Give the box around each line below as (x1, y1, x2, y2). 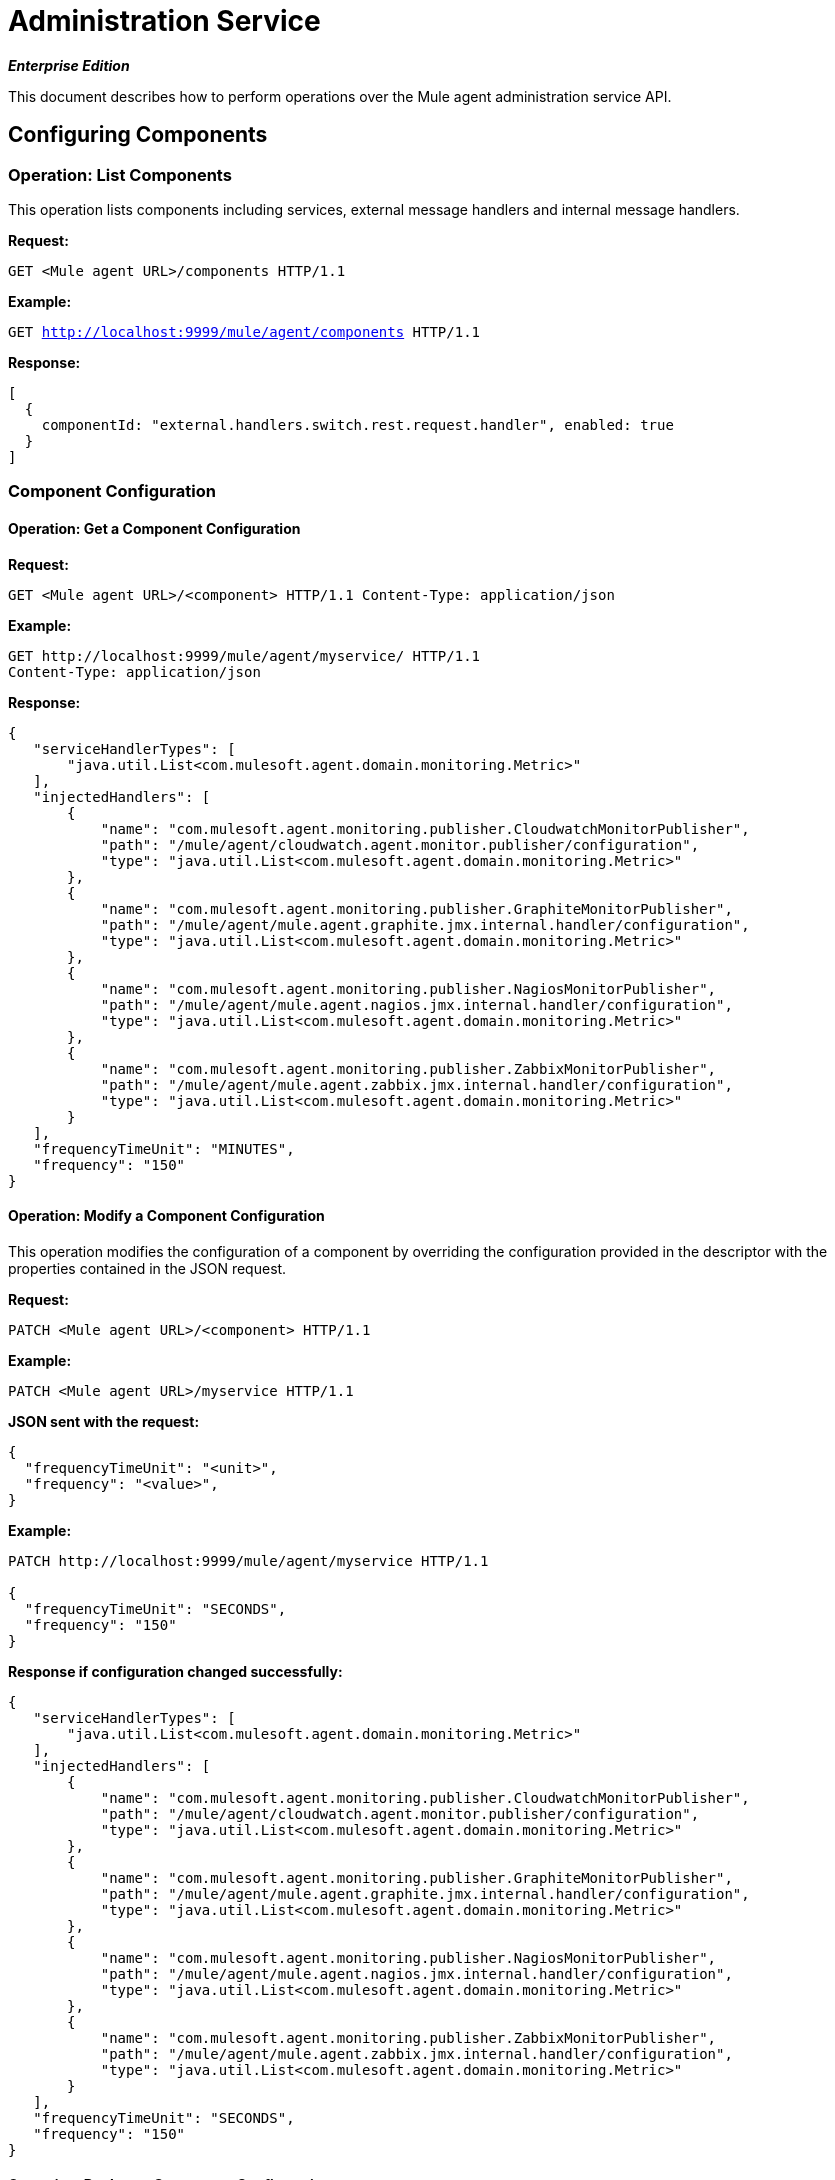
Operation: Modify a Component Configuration (8, 1207, 325, 1225)
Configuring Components (8, 122, 268, 148)
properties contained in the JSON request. (8, 1259, 287, 1277)
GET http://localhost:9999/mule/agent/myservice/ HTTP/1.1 (8, 647, 481, 664)
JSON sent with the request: (8, 1412, 200, 1430)
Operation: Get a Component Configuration (8, 519, 301, 537)
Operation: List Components (8, 164, 232, 185)
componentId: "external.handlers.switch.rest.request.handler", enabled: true (41, 416, 674, 433)
